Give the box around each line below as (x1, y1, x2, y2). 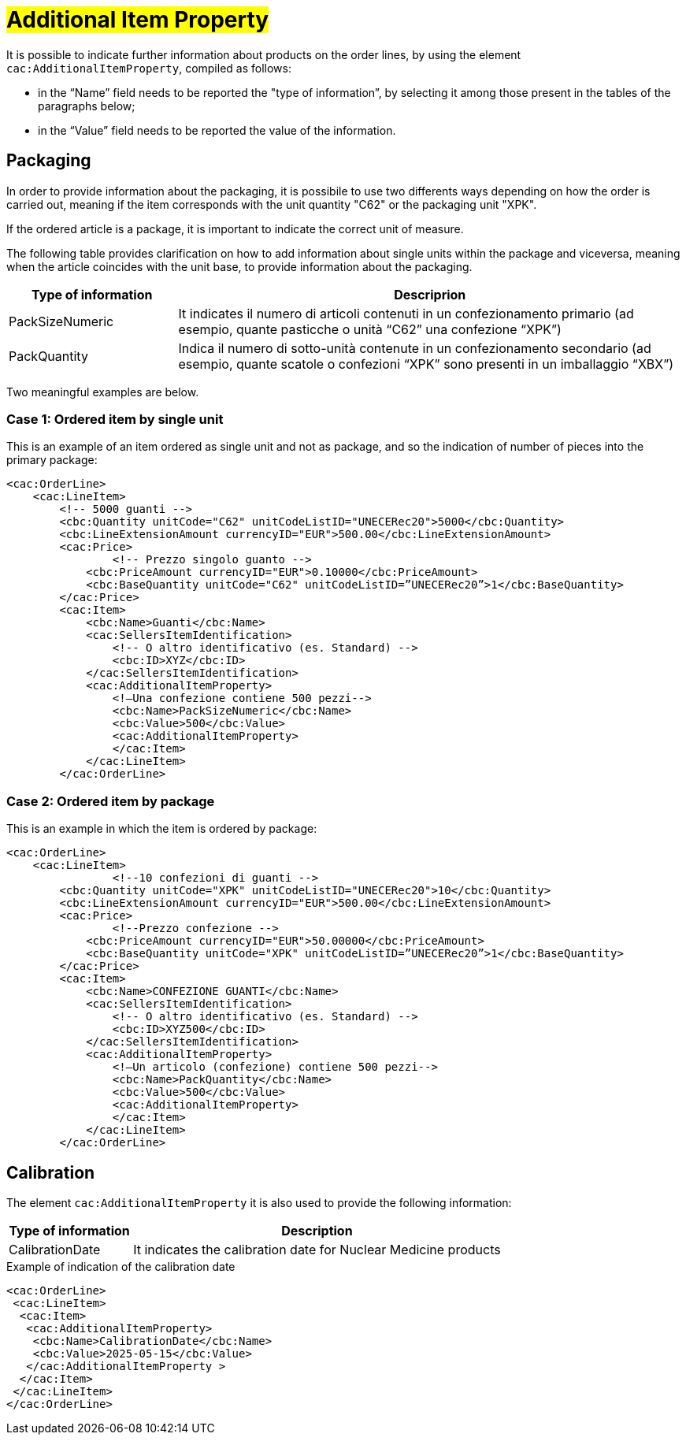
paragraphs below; (38, 98, 135, 113)
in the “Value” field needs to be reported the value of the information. (38, 123, 396, 137)
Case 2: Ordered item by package (6, 793, 215, 809)
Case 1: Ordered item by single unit (6, 410, 224, 427)
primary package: (6, 453, 98, 467)
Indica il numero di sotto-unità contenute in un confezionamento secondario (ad (178, 340, 651, 356)
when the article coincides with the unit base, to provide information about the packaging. (6, 259, 473, 273)
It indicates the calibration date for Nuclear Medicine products (133, 1241, 501, 1257)
